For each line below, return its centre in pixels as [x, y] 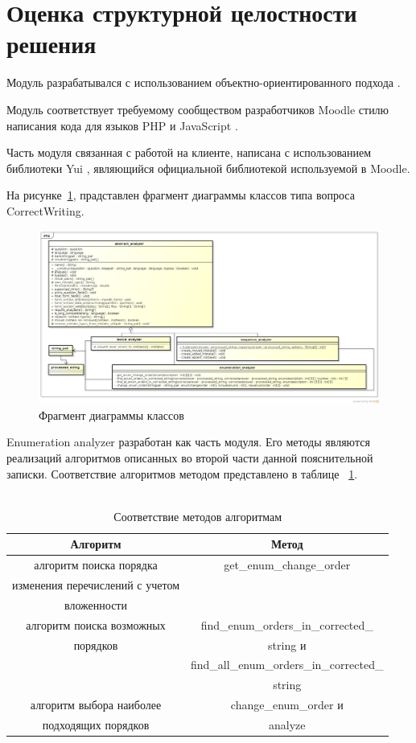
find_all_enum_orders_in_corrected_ [287, 665]
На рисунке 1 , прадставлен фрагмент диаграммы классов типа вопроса [181, 195]
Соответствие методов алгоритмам [198, 516]
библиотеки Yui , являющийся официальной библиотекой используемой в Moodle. [208, 168]
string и [287, 644]
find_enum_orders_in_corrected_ [287, 624]
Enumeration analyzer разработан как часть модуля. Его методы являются [188, 442]
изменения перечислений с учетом [96, 585]
